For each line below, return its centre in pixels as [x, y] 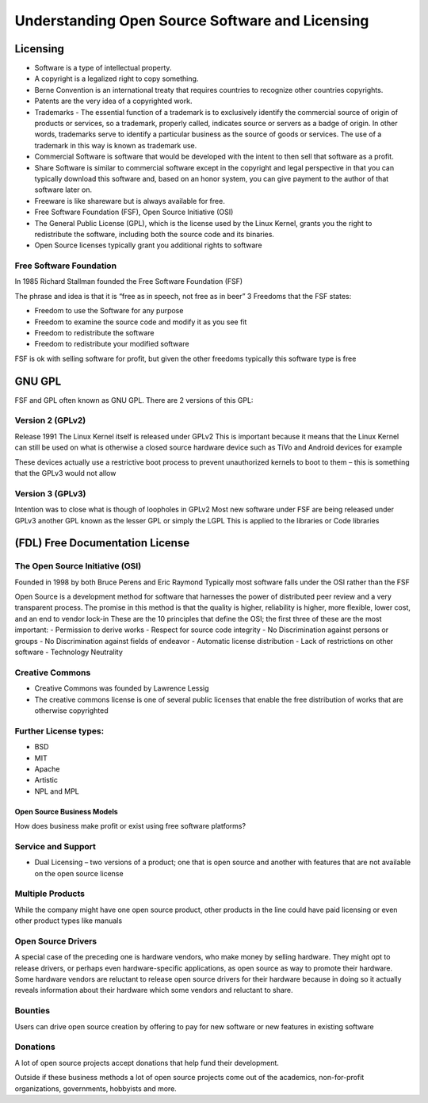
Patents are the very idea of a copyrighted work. [113, 101]
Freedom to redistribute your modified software [112, 344]
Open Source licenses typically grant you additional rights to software [148, 245]
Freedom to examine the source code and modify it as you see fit [141, 322]
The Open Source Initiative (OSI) [78, 566]
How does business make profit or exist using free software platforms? [130, 826]
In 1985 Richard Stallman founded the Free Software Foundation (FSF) [129, 281]
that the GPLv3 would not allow [65, 473]
